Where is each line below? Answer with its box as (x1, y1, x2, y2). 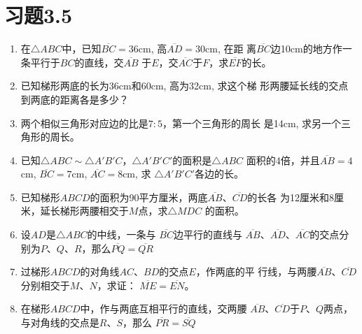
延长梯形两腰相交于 (40, 203, 129, 218)
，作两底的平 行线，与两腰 (195, 264, 317, 279)
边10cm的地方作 (270, 41, 342, 56)
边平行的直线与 (173, 227, 242, 242)
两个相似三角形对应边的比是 (20, 115, 148, 130)
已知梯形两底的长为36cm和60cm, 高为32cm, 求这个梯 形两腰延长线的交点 (20, 78, 349, 93)
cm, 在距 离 (205, 41, 257, 56)
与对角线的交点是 (20, 315, 99, 330)
